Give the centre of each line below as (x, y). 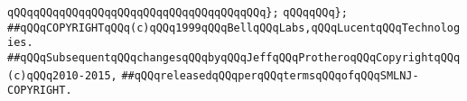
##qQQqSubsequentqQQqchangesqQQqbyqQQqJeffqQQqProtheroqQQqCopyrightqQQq (234, 57)
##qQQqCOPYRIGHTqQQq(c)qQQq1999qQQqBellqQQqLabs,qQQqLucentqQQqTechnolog (234, 28)
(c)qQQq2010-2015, (62, 75)
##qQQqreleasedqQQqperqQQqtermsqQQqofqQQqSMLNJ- (270, 75)
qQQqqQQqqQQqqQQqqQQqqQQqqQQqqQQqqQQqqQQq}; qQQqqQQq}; (177, 13)
